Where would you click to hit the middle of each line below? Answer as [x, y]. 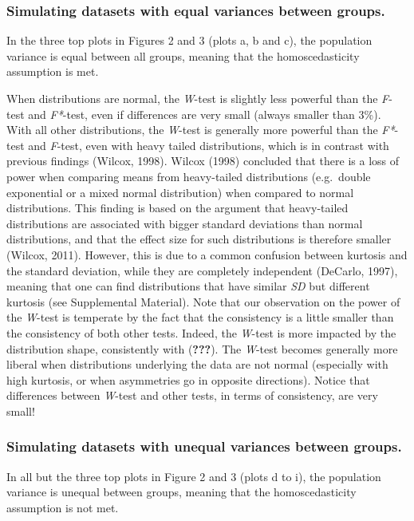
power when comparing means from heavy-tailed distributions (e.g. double [189, 176]
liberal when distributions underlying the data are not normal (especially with [197, 364]
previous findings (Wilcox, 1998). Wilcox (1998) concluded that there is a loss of [203, 161]
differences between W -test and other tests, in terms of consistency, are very [192, 395]
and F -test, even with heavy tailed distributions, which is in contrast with [209, 145]
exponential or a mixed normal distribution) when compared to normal [180, 192]
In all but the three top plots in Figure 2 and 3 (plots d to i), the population [194, 476]
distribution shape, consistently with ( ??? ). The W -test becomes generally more [202, 348]
